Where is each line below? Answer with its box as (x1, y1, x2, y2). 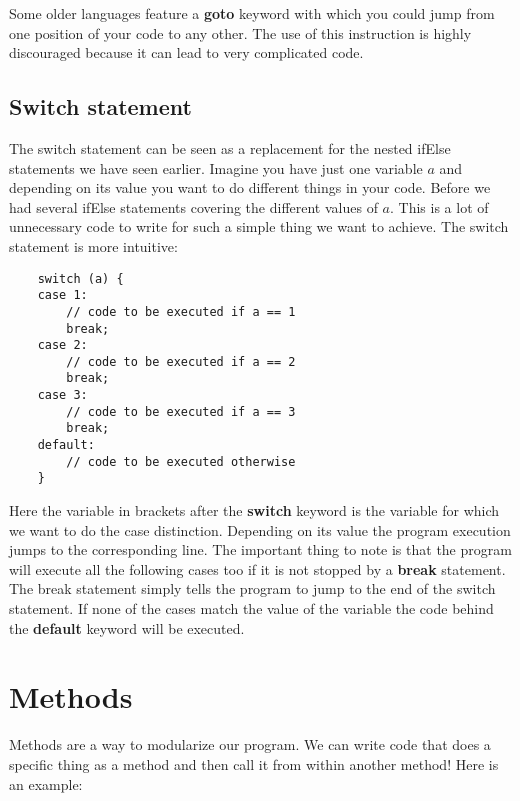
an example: (9, 773, 83, 794)
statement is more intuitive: (9, 235, 178, 256)
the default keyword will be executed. (9, 617, 245, 638)
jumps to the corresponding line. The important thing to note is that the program (9, 539, 512, 560)
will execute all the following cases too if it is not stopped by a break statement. (9, 558, 506, 579)
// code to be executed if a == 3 (66, 404, 296, 419)
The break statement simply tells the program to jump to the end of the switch (9, 578, 496, 599)
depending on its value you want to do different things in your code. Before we (9, 177, 491, 198)
